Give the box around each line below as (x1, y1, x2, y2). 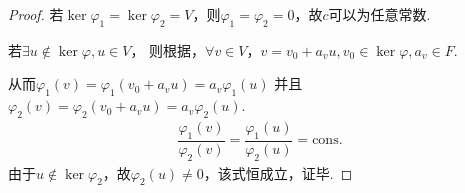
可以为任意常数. (328, 4, 431, 24)
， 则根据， (130, 39, 206, 60)
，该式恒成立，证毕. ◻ (203, 162, 353, 183)
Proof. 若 (8, 4, 64, 24)
